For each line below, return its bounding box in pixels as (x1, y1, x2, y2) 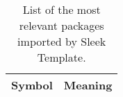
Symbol (11, 77, 53, 93)
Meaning (63, 77, 113, 93)
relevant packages (19, 17, 104, 33)
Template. (37, 49, 86, 65)
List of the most (22, 1, 101, 17)
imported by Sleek (17, 33, 106, 49)
